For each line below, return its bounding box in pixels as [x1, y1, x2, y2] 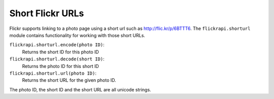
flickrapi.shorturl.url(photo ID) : [9, 70, 96, 76]
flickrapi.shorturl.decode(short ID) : [9, 56, 105, 62]
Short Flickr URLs [9, 8, 84, 19]
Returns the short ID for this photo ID [22, 49, 99, 55]
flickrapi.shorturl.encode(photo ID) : [9, 42, 105, 48]
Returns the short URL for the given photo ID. [22, 77, 116, 83]
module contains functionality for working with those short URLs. [9, 32, 146, 38]
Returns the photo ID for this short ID [22, 63, 99, 69]
